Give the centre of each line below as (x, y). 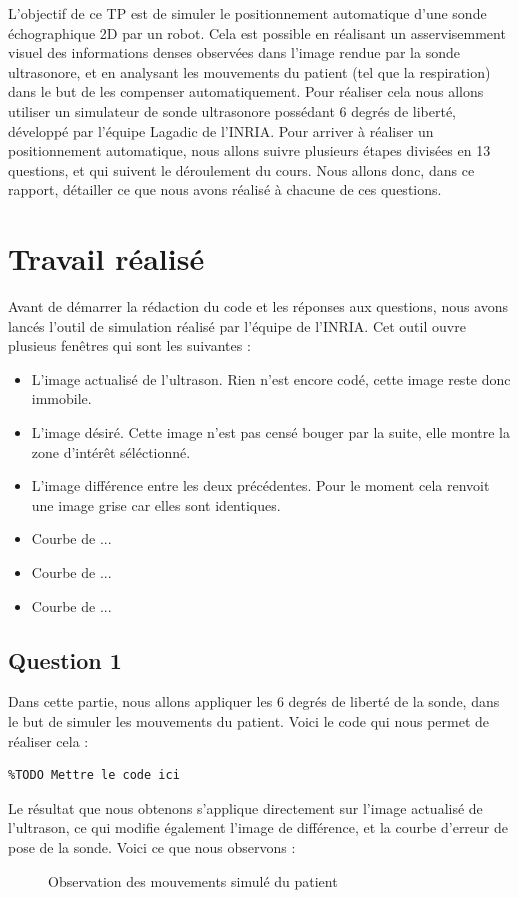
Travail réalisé (106, 258)
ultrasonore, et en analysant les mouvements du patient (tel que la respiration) (249, 71)
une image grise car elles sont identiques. (156, 504)
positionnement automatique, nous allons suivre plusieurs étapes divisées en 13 (249, 150)
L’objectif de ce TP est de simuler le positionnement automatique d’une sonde (247, 13)
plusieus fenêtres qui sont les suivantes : (129, 345)
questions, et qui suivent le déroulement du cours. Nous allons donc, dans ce (241, 169)
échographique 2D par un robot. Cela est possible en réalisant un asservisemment (257, 32)
